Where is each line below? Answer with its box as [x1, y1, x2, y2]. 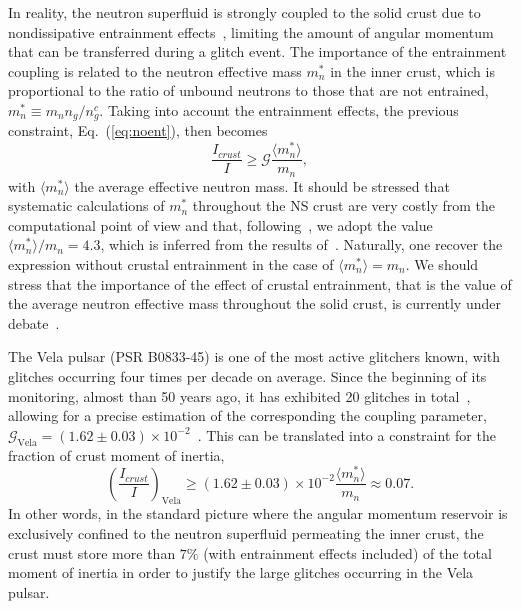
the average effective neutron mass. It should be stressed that [74, 175, 450, 196]
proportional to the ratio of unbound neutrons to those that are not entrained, [8, 80, 489, 101]
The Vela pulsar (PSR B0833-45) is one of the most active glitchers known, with [8, 346, 501, 367]
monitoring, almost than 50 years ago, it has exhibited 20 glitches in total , [8, 385, 471, 406]
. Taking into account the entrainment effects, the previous [99, 99, 459, 120]
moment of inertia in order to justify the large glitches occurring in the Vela [8, 562, 474, 583]
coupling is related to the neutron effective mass [8, 60, 302, 81]
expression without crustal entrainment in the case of [8, 253, 334, 274]
